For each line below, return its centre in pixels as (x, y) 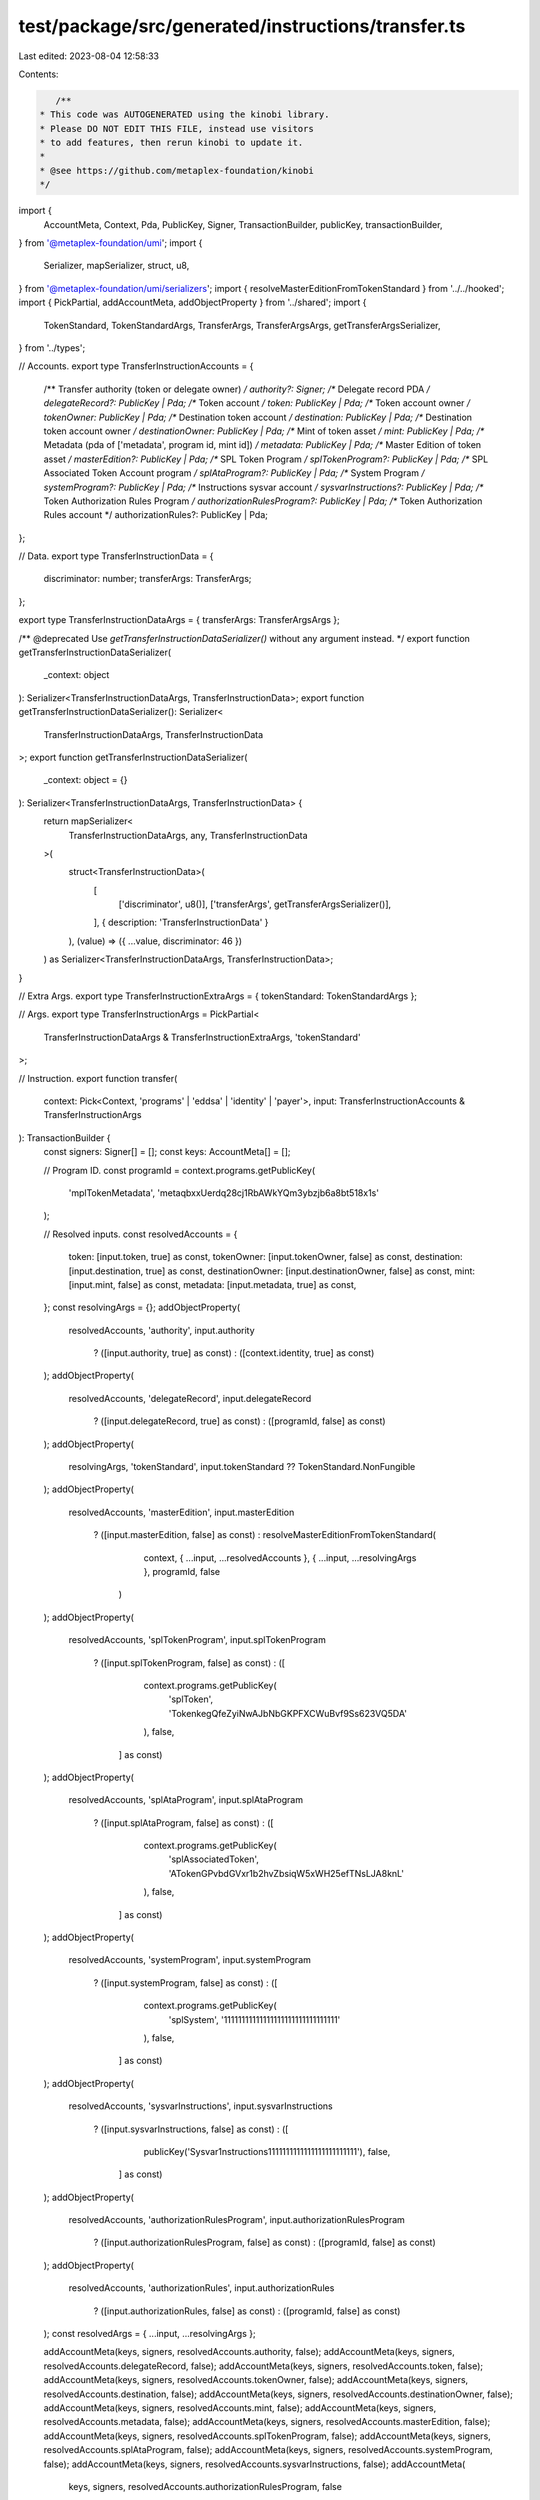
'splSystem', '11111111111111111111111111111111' (254, 2019)
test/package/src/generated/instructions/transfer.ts (242, 26)
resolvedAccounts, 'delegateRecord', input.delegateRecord (190, 1398)
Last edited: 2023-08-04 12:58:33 (89, 56)
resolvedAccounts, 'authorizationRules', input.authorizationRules (201, 2288)
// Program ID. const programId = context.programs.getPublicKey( (179, 1170)
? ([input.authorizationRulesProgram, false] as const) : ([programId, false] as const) (264, 2242)
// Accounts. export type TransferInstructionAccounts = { (136, 366)
